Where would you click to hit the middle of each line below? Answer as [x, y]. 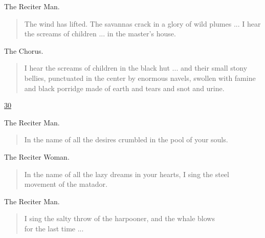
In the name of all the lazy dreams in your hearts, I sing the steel [127, 174]
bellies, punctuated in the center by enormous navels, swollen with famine [140, 78]
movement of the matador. [66, 184]
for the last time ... [54, 228]
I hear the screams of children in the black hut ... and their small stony [136, 68]
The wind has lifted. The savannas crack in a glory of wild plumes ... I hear [142, 23]
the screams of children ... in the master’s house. [100, 34]
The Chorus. [24, 50]
